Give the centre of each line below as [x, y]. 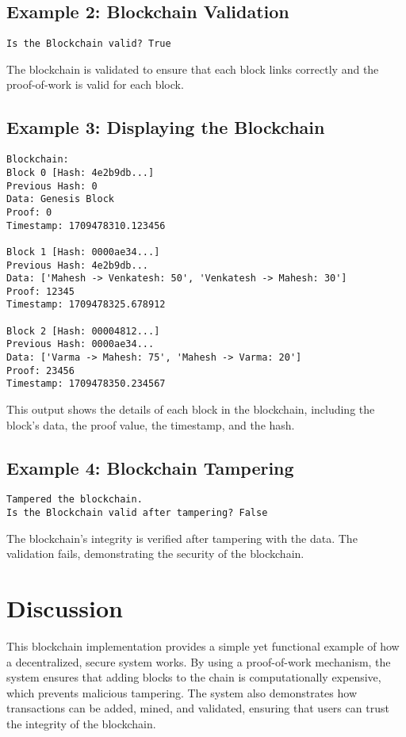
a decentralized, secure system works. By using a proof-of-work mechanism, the [199, 661]
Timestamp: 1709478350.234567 [86, 384]
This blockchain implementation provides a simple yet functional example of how [203, 646]
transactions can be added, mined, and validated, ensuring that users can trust [198, 708]
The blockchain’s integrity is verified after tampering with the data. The [182, 538]
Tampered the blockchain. [75, 500]
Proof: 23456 [40, 370]
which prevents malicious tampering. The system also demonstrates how [182, 692]
